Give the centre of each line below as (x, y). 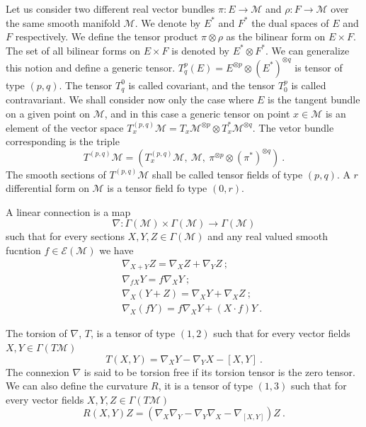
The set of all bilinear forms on (73, 50)
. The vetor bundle (293, 127)
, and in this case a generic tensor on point (197, 113)
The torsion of (36, 333)
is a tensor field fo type (157, 188)
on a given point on (48, 113)
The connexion (38, 371)
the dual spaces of (290, 22)
